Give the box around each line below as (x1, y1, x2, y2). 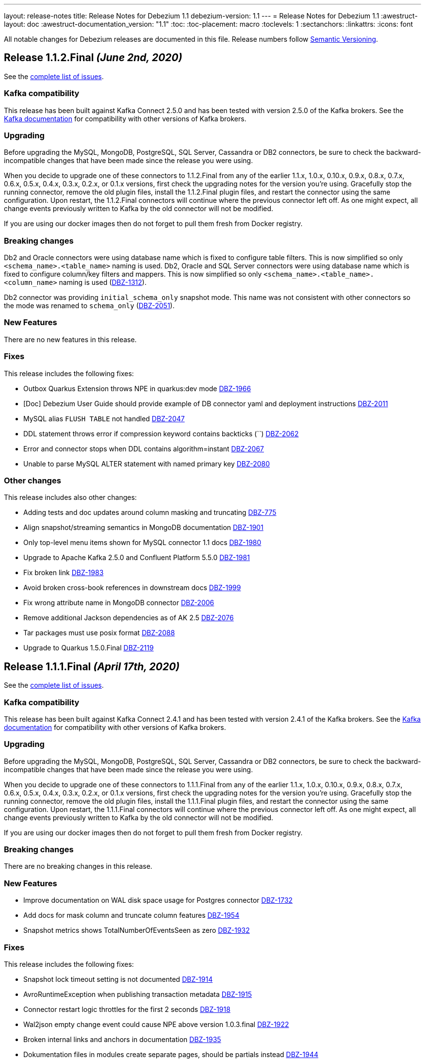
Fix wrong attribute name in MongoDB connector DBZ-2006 (23, 598, 214, 607)
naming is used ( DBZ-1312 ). (59, 278, 147, 287)
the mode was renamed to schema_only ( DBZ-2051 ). (4, 301, 175, 310)
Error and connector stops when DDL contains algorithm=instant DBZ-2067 (23, 444, 264, 453)
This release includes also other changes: (4, 493, 137, 502)
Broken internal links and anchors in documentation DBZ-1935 (23, 1035, 221, 1043)
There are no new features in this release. (4, 335, 137, 344)
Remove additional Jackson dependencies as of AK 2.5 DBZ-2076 (23, 613, 234, 622)
